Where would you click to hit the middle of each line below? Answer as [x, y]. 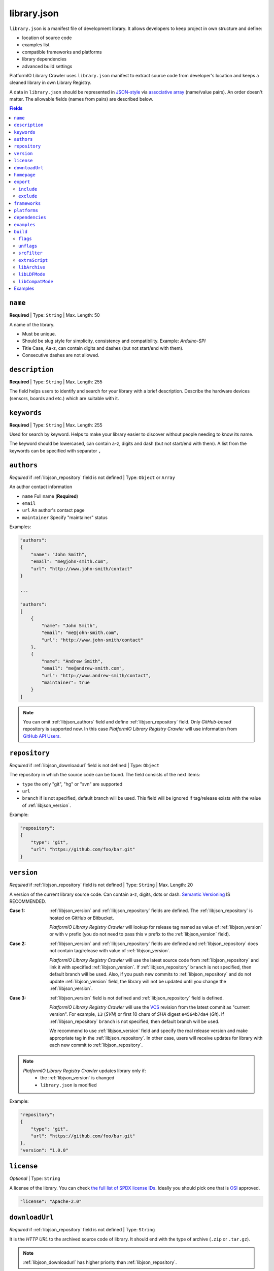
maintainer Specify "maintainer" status [65, 517]
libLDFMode [32, 274]
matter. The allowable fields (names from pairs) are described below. [81, 99]
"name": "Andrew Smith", [72, 661]
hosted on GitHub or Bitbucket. [82, 918]
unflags [28, 246]
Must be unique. [39, 334]
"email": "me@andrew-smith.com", [83, 668]
